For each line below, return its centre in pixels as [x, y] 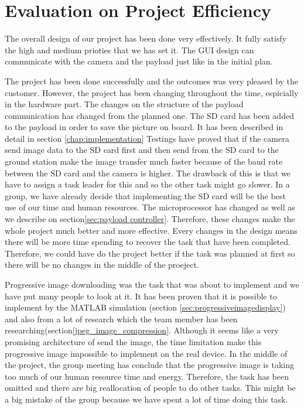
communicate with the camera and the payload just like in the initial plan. [139, 61]
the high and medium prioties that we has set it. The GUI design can [129, 50]
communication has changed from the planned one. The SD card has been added [149, 115]
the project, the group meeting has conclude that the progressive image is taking [149, 365]
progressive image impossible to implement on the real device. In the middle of [146, 353]
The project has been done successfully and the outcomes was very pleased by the [152, 81]
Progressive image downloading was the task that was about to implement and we [152, 284]
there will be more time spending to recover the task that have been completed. [148, 242]
